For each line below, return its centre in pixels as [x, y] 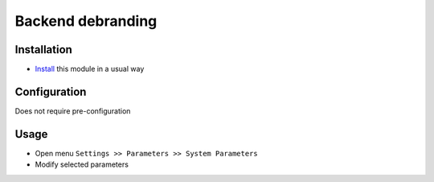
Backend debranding [86, 21]
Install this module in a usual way [90, 69]
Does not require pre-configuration [73, 111]
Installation [43, 50]
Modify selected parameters [82, 164]
